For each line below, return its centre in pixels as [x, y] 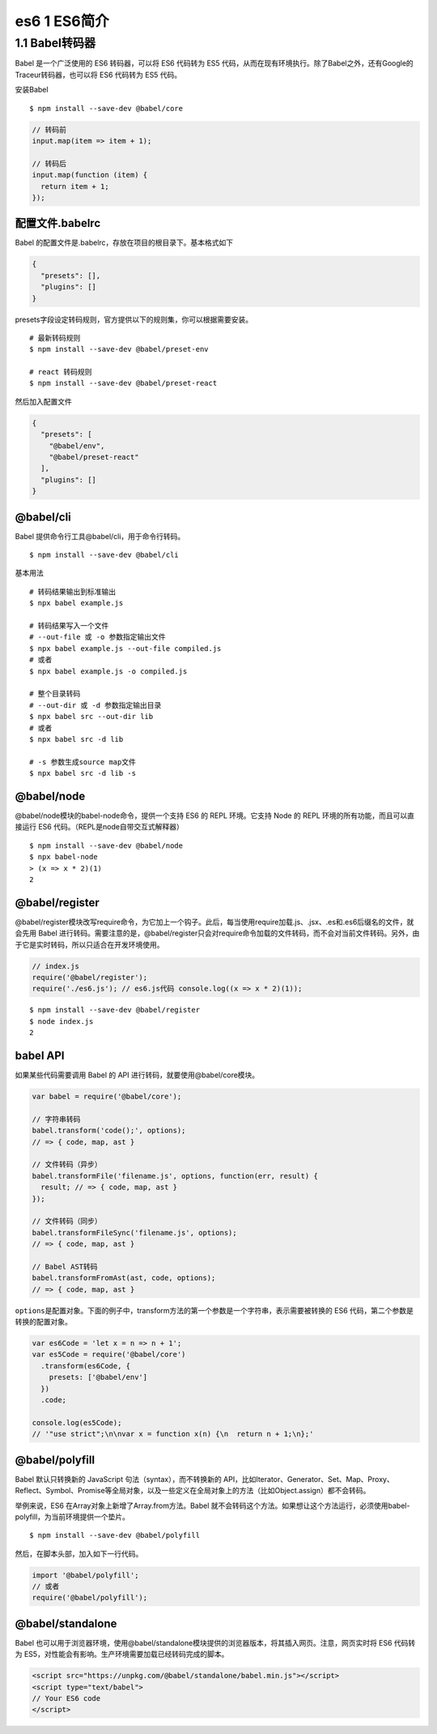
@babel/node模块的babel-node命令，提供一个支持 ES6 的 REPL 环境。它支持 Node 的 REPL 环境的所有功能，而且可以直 [215, 816]
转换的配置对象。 [43, 1322]
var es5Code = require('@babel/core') [109, 1355]
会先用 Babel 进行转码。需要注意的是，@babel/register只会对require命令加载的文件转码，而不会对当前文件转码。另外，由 [217, 933]
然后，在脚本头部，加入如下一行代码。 [79, 1553]
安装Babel [32, 90]
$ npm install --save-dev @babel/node [106, 846]
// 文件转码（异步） [67, 1165]
